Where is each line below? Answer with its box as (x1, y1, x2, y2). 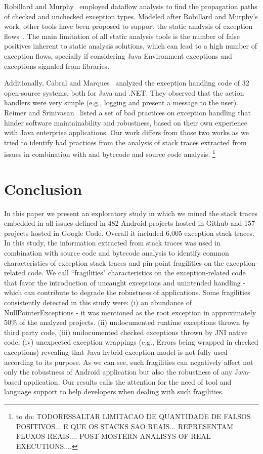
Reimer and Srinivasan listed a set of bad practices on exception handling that (4, 107, 251, 117)
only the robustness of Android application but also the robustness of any (4, 366, 233, 377)
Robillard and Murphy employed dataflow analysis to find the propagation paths (4, 1, 257, 11)
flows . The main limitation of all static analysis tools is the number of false (4, 30, 240, 41)
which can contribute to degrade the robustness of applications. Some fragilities (4, 287, 250, 298)
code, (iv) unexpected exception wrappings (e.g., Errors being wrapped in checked (4, 337, 258, 347)
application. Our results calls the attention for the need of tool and (23, 376, 232, 387)
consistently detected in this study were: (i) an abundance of (4, 297, 192, 308)
